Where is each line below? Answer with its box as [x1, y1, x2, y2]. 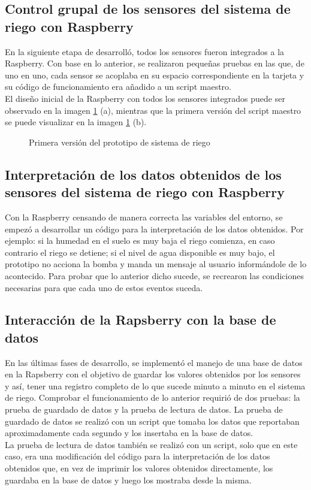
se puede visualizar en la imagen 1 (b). [5, 116, 147, 128]
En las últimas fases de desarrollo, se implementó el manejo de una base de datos [5, 356, 303, 368]
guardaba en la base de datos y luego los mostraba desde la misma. [5, 473, 252, 486]
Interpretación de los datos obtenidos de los [5, 165, 282, 183]
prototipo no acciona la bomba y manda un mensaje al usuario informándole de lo [5, 258, 307, 270]
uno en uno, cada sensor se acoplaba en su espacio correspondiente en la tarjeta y [5, 68, 304, 81]
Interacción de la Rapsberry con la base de [5, 310, 276, 329]
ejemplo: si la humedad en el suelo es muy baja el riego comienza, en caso [5, 234, 275, 247]
